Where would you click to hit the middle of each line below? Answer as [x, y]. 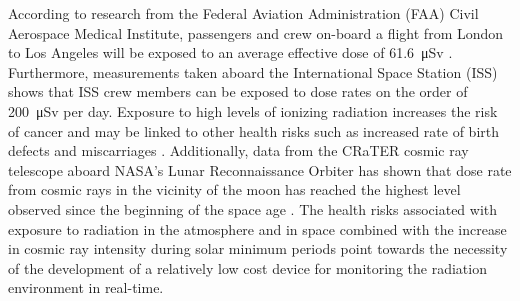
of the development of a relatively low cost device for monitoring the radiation [247, 267]
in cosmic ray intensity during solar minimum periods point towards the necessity [258, 248]
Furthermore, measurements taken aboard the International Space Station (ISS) [253, 71]
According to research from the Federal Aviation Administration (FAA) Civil [243, 13]
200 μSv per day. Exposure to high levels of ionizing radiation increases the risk [253, 110]
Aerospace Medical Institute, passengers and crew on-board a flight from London [256, 32]
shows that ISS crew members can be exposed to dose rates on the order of [238, 91]
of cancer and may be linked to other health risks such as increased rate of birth [253, 130]
